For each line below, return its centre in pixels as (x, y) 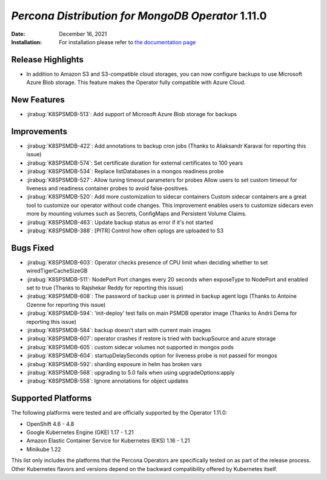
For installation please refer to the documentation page (127, 42)
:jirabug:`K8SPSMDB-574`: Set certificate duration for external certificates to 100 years (135, 163)
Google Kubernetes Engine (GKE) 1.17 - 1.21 (80, 432)
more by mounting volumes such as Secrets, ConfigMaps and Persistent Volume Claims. (137, 214)
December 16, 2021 (83, 34)
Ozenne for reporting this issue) (66, 304)
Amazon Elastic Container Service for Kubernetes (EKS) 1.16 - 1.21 (108, 441)
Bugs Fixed (33, 248)
